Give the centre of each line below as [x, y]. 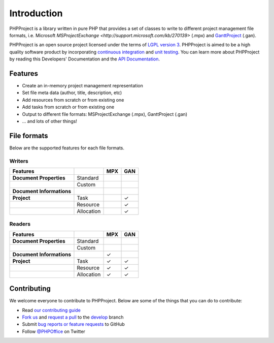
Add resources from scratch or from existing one [73, 100]
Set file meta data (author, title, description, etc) [72, 93]
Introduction [36, 13]
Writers [19, 161]
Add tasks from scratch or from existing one [68, 107]
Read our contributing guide [52, 310]
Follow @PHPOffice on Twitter [54, 331]
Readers [20, 224]
